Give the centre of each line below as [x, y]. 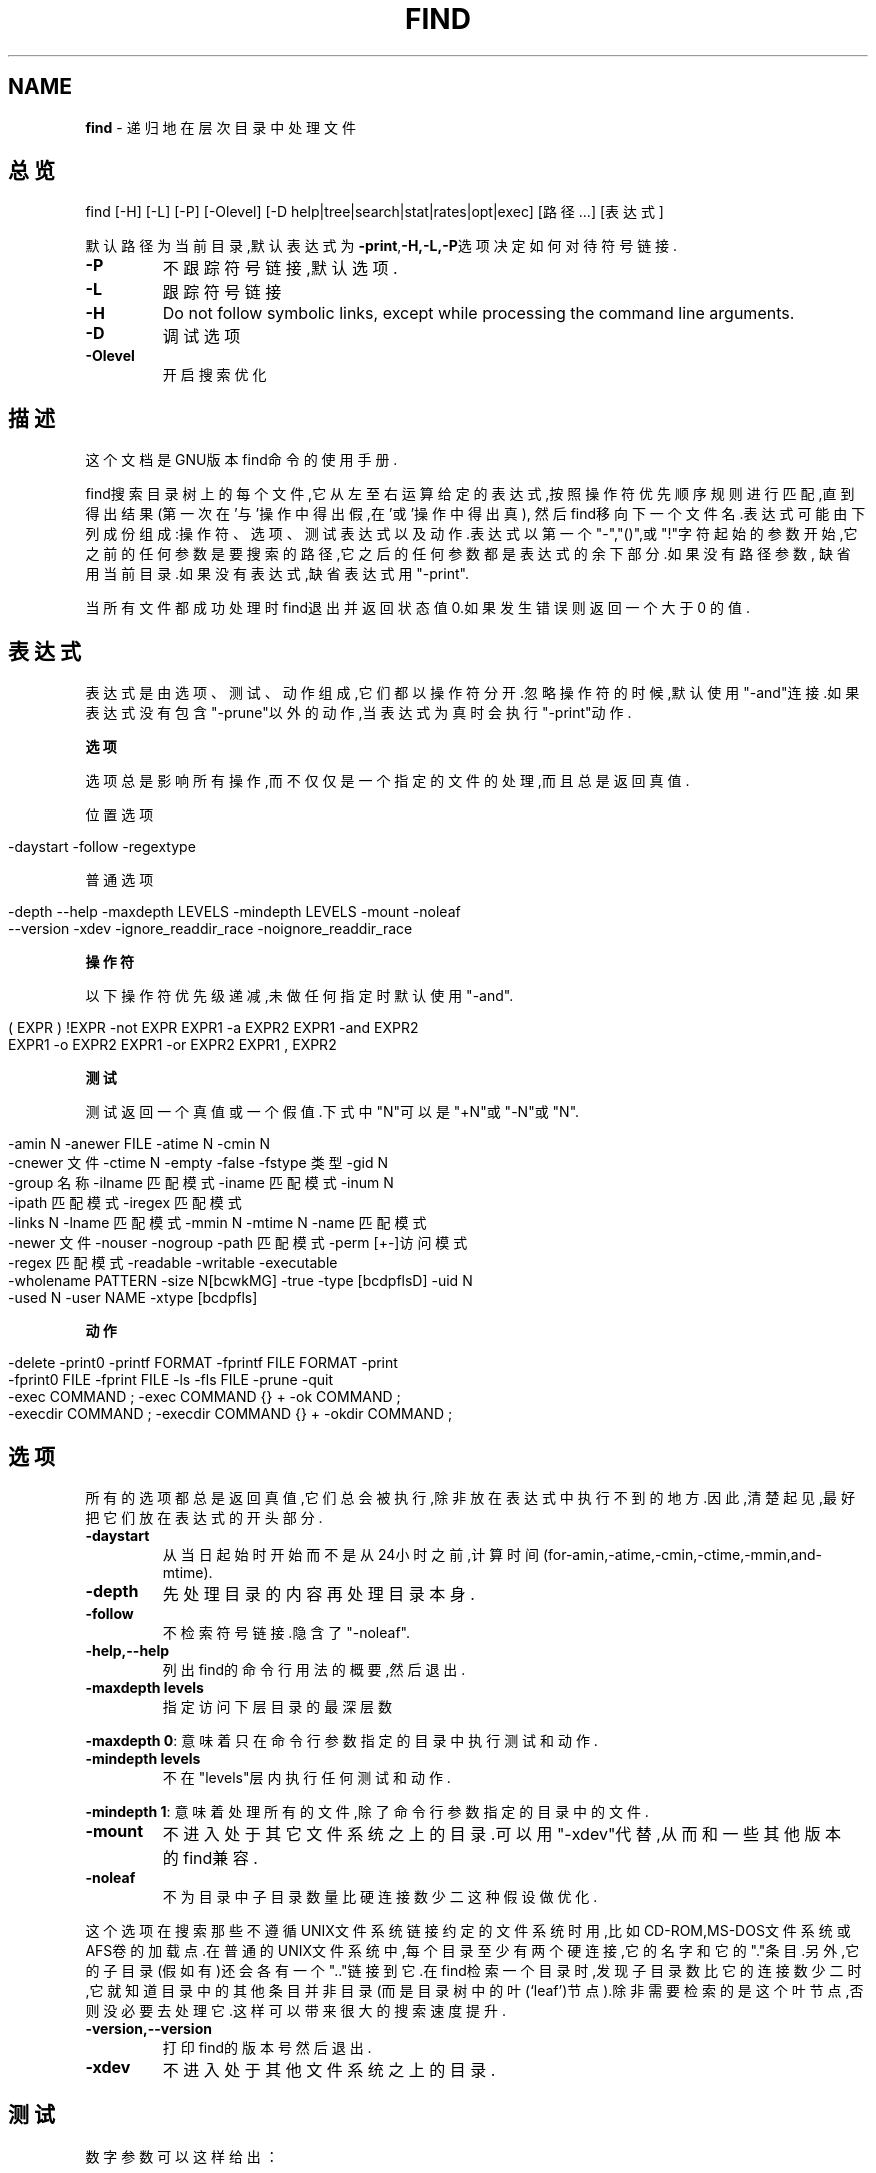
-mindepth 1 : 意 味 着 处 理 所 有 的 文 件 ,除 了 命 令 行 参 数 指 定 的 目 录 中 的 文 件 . [367, 1811]
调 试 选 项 [201, 336]
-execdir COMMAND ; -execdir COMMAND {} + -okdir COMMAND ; [230, 1414]
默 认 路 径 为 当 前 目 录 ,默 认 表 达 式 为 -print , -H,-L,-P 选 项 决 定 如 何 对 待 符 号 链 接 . [381, 246]
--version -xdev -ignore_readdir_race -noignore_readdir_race [210, 929]
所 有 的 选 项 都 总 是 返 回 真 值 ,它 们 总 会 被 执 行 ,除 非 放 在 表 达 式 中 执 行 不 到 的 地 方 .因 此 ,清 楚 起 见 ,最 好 [470, 1497]
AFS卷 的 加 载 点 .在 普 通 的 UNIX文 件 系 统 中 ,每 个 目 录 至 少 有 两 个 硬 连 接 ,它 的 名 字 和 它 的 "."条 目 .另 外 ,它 [472, 1950]
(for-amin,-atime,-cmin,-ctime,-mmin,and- [682, 1554]
